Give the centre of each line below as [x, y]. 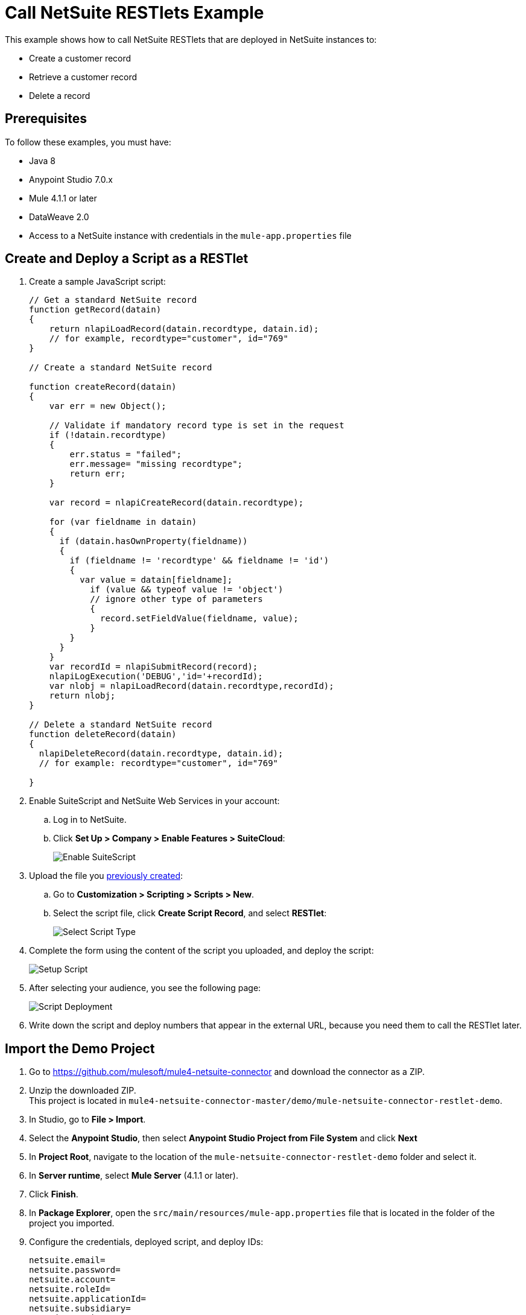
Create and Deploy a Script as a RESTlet [127, 259]
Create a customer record [80, 58]
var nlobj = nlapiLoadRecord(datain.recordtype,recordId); [192, 686]
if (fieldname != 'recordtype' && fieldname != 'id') [199, 561]
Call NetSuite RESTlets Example [135, 13]
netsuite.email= [67, 1260]
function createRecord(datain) [103, 387]
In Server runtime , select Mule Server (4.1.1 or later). [134, 1176]
